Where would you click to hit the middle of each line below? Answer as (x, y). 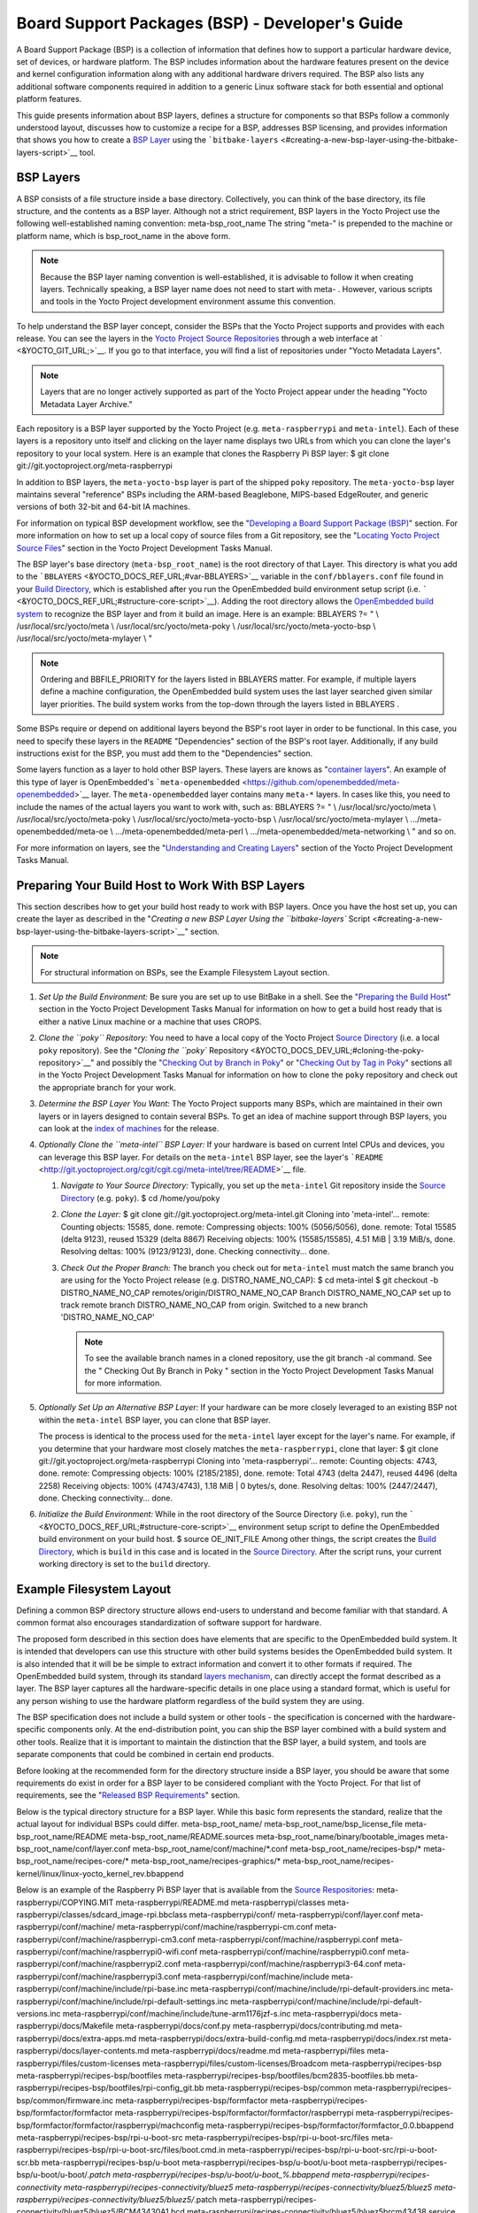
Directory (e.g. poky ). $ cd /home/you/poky (140, 1198)
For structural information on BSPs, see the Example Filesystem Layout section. (185, 972)
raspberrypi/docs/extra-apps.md (77, 2038)
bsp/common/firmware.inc (65, 2100)
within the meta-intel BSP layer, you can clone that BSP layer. (154, 1420)
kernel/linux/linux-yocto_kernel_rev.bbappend (100, 1873)
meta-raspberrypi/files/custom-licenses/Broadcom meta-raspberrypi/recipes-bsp (292, 2063)
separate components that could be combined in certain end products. (145, 1754)
